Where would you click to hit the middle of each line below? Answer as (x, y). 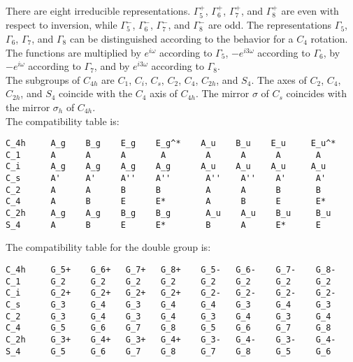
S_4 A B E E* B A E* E (164, 225)
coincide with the (96, 93)
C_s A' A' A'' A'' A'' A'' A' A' (166, 179)
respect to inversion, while (62, 25)
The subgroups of (43, 79)
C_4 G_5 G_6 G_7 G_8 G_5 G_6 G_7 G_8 (168, 328)
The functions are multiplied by (73, 52)
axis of (164, 93)
